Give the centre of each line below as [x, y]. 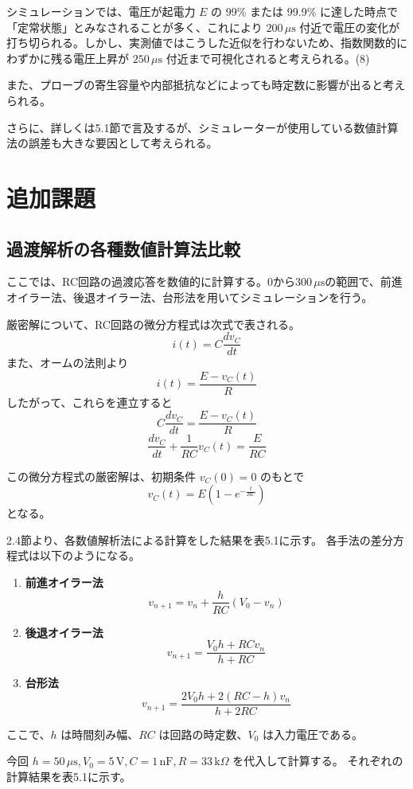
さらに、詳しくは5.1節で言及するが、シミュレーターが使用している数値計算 [203, 127]
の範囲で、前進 [364, 281]
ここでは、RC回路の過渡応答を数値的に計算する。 [137, 281]
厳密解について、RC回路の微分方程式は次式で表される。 [153, 324]
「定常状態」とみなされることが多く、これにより [134, 27]
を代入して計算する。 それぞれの [318, 761]
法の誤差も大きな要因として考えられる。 [112, 143]
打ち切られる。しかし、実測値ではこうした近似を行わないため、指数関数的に [207, 43]
